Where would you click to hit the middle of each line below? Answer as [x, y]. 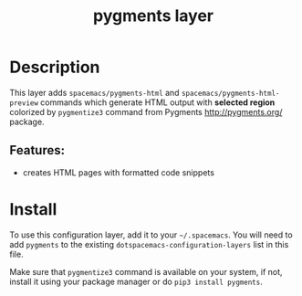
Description [55, 67]
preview [24, 103]
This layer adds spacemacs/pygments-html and [94, 92]
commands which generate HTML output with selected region [158, 102]
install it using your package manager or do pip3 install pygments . [136, 281]
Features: [37, 150]
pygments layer [153, 16]
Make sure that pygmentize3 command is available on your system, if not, [146, 271]
